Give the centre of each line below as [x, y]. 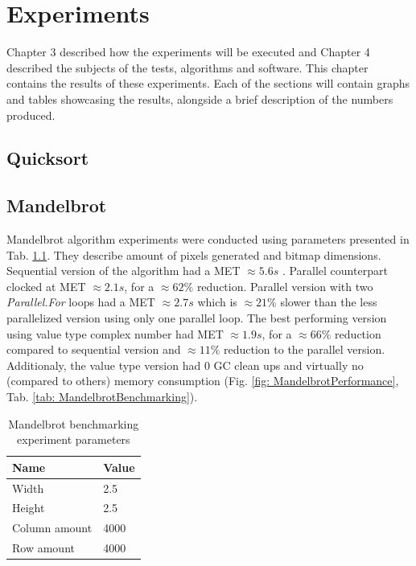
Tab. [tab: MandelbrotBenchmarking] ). [102, 397]
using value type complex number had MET [115, 333]
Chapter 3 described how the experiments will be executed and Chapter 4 [188, 52]
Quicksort [48, 158]
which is [217, 302]
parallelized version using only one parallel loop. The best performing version [197, 318]
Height [29, 508]
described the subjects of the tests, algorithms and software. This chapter [187, 67]
